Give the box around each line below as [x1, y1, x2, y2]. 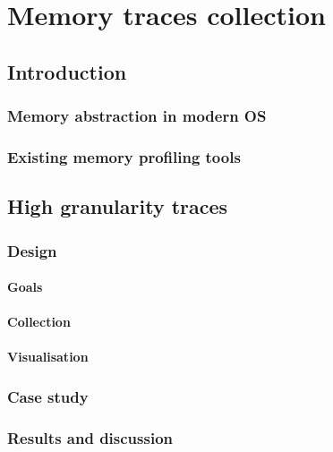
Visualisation [7, 347, 89, 366]
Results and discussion [7, 426, 174, 448]
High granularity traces [7, 192, 228, 220]
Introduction [7, 57, 127, 85]
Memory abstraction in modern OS [7, 105, 267, 127]
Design [7, 239, 57, 261]
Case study [7, 385, 89, 407]
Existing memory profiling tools [7, 145, 241, 167]
